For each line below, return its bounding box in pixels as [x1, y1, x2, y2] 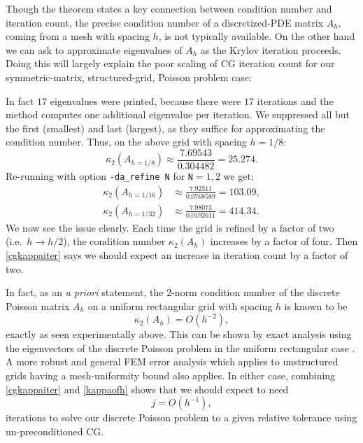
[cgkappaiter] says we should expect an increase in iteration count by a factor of [6, 247, 348, 262]
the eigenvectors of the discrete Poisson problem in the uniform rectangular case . [6, 340, 355, 355]
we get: [223, 169, 254, 183]
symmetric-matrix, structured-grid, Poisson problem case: [6, 69, 252, 84]
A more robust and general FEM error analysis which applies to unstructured [6, 354, 339, 369]
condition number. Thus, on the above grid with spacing [6, 134, 247, 149]
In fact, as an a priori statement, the [6, 285, 164, 300]
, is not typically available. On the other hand [158, 29, 355, 43]
